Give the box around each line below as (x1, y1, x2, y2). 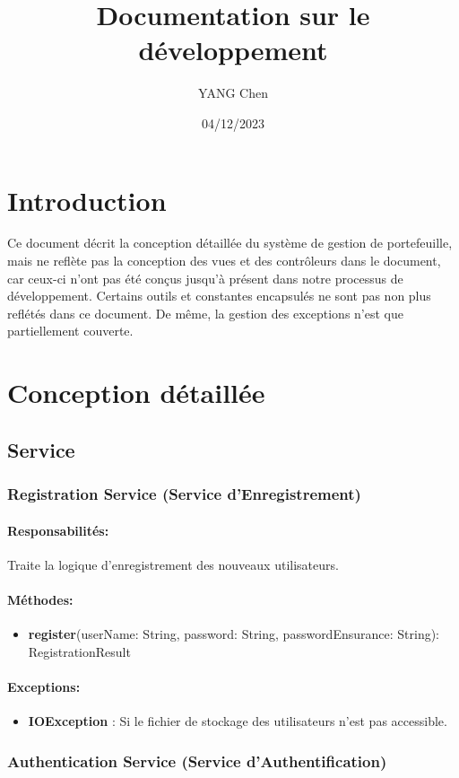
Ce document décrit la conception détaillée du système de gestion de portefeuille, (7, 233, 453, 252)
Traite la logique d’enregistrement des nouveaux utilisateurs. (7, 555, 339, 573)
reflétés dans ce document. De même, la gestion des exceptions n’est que (7, 303, 403, 322)
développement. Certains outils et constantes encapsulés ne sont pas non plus (7, 286, 431, 305)
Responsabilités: (7, 520, 109, 539)
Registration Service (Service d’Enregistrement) (7, 483, 361, 505)
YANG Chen (198, 83, 268, 102)
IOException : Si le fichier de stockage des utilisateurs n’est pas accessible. (28, 712, 447, 730)
